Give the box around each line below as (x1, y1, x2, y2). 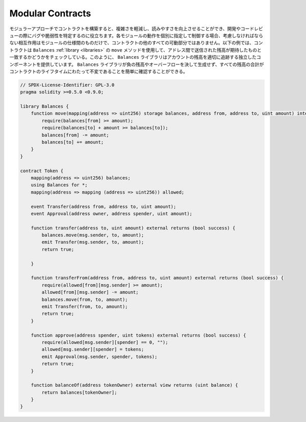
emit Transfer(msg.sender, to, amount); (41, 239, 144, 245)
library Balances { (20, 104, 69, 109)
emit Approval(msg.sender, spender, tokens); (41, 354, 158, 360)
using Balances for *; (31, 182, 88, 188)
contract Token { (20, 168, 64, 174)
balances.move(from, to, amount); (41, 296, 128, 302)
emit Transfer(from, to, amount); (41, 303, 128, 309)
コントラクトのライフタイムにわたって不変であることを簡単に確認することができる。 (9, 68, 188, 74)
